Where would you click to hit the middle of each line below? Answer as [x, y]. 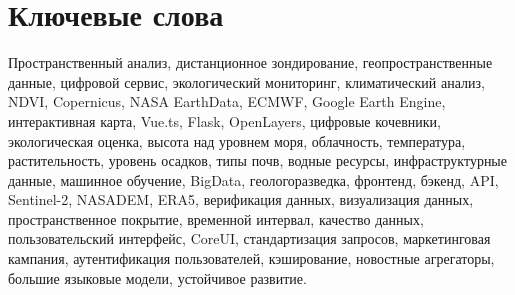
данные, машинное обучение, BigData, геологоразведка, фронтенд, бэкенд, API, [253, 179]
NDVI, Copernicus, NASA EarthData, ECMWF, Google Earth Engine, [227, 101]
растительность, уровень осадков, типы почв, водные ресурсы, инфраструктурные [257, 160]
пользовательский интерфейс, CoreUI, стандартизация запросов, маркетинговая [249, 238]
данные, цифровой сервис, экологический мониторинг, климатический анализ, [246, 81]
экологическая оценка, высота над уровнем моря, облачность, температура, [237, 140]
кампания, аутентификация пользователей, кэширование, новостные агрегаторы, [251, 258]
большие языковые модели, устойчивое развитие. [157, 277]
